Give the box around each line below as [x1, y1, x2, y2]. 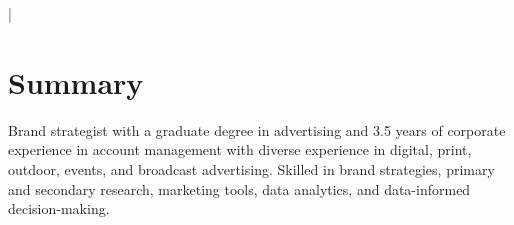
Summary [8, 61, 144, 102]
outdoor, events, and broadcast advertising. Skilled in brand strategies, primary [8, 158, 495, 179]
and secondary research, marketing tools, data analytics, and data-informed [8, 178, 471, 199]
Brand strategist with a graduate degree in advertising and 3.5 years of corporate [8, 119, 506, 140]
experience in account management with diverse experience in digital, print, [8, 139, 472, 160]
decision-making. [8, 198, 110, 219]
